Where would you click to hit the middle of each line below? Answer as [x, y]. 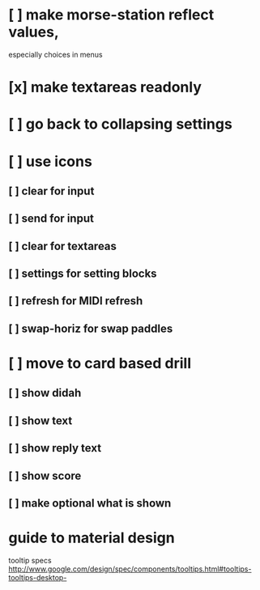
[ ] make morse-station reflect [111, 15]
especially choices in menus [55, 54]
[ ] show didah [45, 393]
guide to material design [92, 538]
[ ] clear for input [51, 191]
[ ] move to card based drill [100, 364]
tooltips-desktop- [38, 577]
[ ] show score [45, 475]
